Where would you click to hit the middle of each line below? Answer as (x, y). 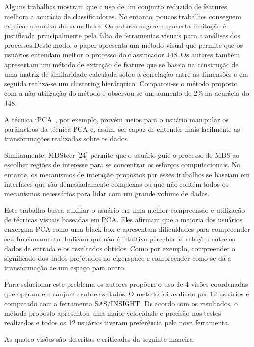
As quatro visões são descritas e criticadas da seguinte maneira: (100, 339)
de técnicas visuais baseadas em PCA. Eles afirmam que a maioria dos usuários (124, 219)
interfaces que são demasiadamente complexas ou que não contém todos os (116, 184)
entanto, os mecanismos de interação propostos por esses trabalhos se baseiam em (127, 174)
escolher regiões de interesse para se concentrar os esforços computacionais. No (123, 164)
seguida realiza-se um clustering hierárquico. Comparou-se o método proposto (121, 83)
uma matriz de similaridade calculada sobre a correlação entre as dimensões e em (126, 74)
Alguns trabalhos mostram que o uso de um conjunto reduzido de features (116, 6)
